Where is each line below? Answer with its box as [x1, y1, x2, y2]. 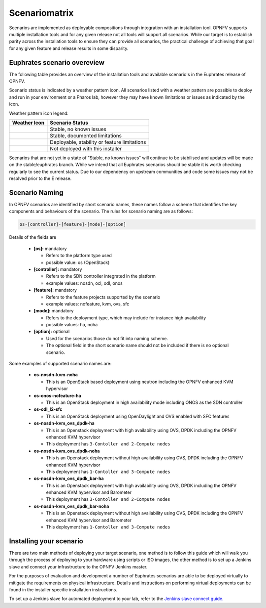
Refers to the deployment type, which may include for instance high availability [46, 314, 206, 321]
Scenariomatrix [9, 7, 74, 18]
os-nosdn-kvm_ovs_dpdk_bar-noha [33, 503, 109, 509]
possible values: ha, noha [46, 322, 98, 328]
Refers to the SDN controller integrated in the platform [46, 273, 156, 279]
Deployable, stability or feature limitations [50, 138, 146, 145]
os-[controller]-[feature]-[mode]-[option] [19, 221, 127, 227]
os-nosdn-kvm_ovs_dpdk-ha [33, 420, 95, 426]
